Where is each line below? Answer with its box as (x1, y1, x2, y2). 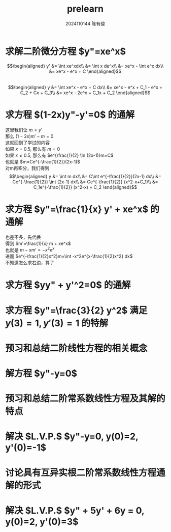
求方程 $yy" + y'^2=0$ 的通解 (5, 279, 131, 291)
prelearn (66, 3, 104, 15)
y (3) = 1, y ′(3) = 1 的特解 (5, 317, 108, 329)
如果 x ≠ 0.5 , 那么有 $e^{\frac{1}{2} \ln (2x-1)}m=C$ (5, 152, 114, 158)
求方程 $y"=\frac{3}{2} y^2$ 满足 (5, 304, 148, 316)
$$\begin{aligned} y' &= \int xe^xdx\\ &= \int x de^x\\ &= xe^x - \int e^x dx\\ (7, 63, 164, 69)
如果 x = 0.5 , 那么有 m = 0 (5, 146, 60, 152)
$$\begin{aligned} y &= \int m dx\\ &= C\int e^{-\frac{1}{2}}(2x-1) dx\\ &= (9, 173, 161, 179)
